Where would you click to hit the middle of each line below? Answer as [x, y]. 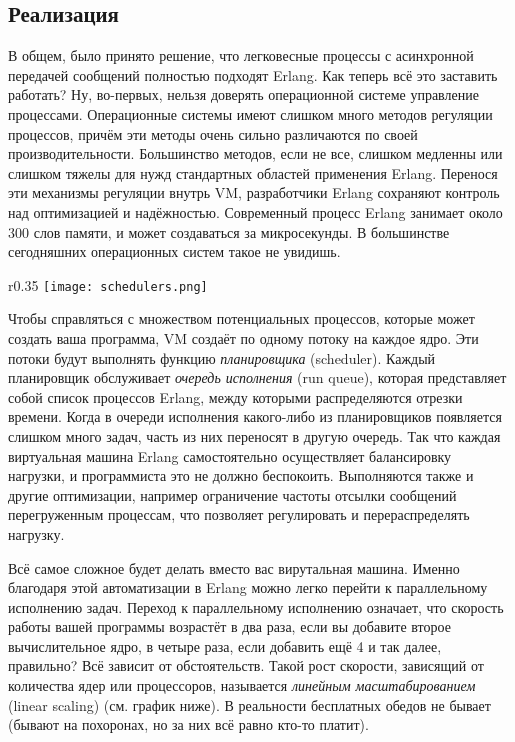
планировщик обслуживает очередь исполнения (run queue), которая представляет [257, 377]
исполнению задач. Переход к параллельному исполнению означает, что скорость [256, 606]
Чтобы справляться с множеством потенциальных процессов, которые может [241, 318]
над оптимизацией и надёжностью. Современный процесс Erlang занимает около [255, 211]
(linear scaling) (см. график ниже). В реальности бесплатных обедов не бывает [249, 704]
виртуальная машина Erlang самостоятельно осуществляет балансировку [230, 455]
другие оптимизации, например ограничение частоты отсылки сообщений [232, 494]
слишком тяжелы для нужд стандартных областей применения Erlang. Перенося [253, 172]
